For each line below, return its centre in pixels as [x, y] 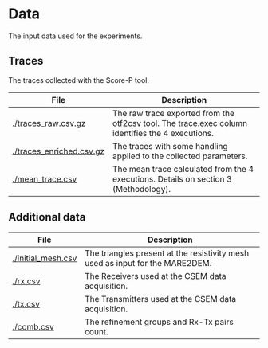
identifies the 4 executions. [163, 133]
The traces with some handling [170, 146]
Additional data [47, 217]
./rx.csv [26, 281]
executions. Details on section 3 [172, 178]
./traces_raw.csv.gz [49, 123]
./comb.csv [33, 326]
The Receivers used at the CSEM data [156, 276]
